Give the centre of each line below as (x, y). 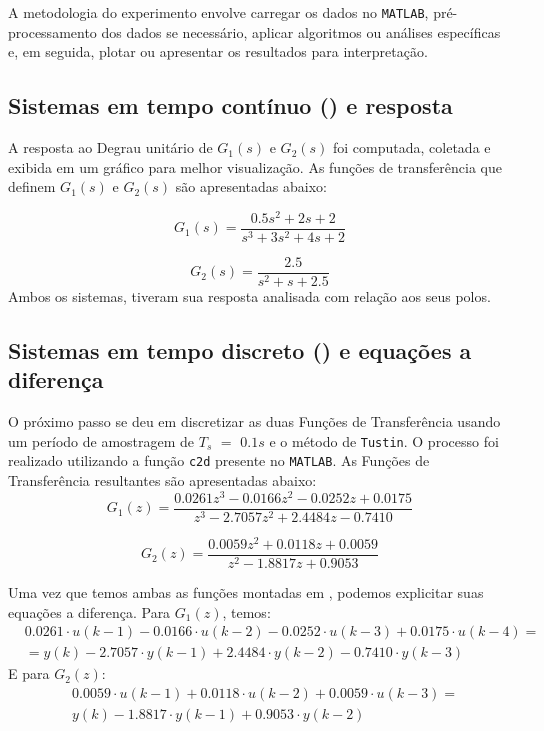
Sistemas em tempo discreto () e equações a (240, 350)
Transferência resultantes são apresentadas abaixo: (162, 480)
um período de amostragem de (101, 440)
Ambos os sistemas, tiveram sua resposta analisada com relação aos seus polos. (249, 296)
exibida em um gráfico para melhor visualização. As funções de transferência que (255, 166)
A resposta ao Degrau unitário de (110, 147)
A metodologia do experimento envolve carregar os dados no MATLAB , (218, 12)
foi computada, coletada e (412, 147)
